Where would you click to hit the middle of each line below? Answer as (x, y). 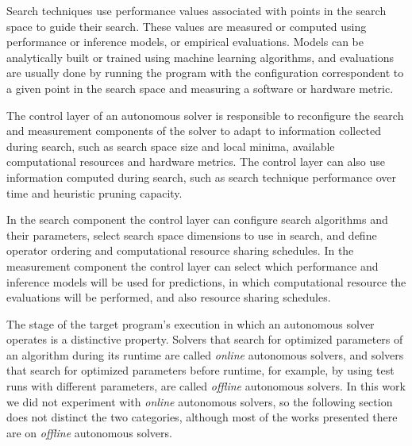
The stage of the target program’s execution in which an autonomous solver (191, 323)
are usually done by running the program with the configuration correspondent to (205, 73)
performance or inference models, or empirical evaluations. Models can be (185, 42)
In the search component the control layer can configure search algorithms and (197, 219)
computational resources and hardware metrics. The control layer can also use (196, 161)
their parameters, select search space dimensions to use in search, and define (192, 235)
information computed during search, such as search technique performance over (201, 177)
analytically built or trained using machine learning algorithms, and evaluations (200, 57)
